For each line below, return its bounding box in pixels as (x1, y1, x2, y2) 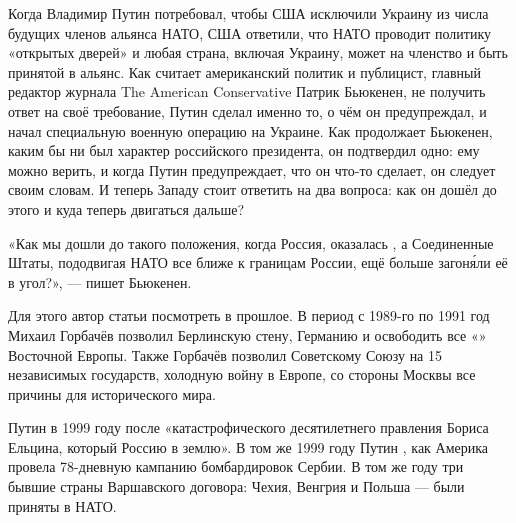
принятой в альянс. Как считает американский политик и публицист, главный (8, 61, 481, 82)
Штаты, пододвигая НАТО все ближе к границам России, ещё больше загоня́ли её (8, 252, 508, 273)
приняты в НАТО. (8, 495, 117, 516)
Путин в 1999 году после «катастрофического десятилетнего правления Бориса (8, 417, 489, 438)
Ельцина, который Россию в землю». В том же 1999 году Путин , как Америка (8, 436, 489, 457)
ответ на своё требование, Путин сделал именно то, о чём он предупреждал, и (8, 100, 487, 121)
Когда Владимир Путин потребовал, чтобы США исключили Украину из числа (8, 3, 489, 23)
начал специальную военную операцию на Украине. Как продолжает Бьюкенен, (8, 120, 493, 141)
